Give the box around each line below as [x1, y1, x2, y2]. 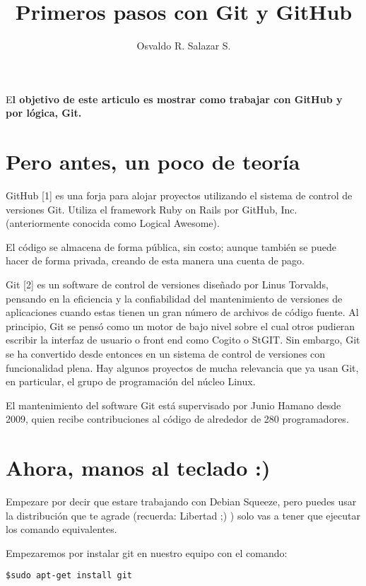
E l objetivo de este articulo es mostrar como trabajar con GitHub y [6, 91, 343, 106]
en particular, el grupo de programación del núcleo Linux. [6, 374, 256, 389]
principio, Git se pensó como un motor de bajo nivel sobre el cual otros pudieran [6, 318, 355, 333]
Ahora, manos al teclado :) [6, 453, 271, 482]
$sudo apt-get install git [6, 570, 132, 581]
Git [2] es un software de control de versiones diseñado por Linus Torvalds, [6, 277, 329, 291]
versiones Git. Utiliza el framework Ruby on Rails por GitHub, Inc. [6, 201, 297, 216]
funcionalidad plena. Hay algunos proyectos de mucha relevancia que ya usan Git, [6, 360, 359, 375]
